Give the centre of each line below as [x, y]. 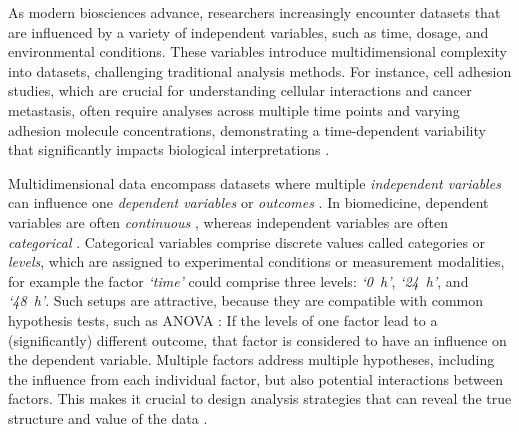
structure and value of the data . [108, 417]
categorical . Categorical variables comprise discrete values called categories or [247, 241]
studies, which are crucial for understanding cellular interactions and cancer [240, 90]
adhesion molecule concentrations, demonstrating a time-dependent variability [247, 129]
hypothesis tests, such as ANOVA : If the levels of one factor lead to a [223, 319]
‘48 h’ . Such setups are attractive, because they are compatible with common [246, 300]
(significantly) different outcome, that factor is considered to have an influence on [257, 339]
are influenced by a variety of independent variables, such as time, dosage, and [248, 31]
